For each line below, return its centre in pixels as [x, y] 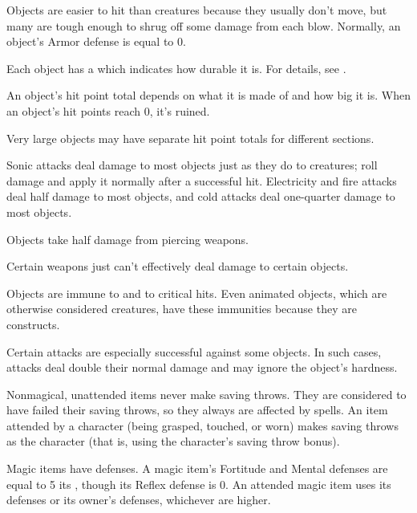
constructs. [33, 324]
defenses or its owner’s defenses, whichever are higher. [139, 500]
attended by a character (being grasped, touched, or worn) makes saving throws [202, 425]
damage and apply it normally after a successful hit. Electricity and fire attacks [202, 180]
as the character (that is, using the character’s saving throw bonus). [173, 441]
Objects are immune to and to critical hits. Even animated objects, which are [197, 293]
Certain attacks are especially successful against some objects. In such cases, [194, 351]
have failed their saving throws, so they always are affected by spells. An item [197, 410]
